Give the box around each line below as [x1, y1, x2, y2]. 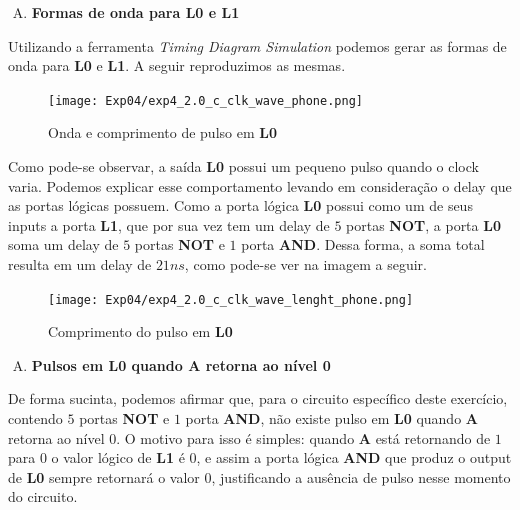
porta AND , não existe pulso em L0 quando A [185, 408, 478, 429]
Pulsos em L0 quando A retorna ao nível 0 [31, 354, 331, 375]
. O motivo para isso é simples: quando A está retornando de [116, 427, 491, 448]
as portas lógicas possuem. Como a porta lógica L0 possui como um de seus [8, 195, 473, 216]
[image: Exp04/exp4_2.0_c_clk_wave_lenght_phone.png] [48, 292, 414, 307]
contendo [8, 408, 63, 429]
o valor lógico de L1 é [51, 447, 185, 468]
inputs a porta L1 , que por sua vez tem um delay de [8, 214, 330, 235]
